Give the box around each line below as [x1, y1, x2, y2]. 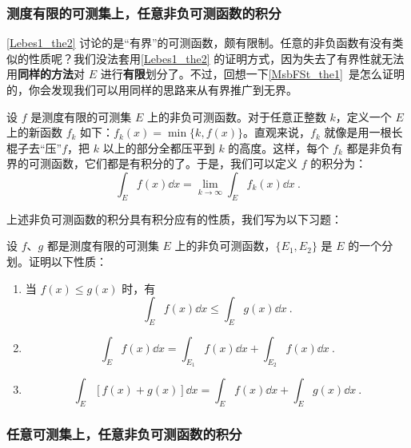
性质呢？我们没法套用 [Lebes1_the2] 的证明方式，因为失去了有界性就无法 [28, 50, 405, 66]
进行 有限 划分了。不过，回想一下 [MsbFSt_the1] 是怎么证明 [100, 65, 405, 82]
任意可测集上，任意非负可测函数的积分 [6, 423, 242, 443]
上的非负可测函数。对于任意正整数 [146, 108, 326, 125]
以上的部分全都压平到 [102, 139, 215, 156]
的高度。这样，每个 [228, 139, 329, 156]
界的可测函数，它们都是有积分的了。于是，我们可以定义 [6, 155, 297, 172]
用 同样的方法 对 [6, 65, 85, 82]
